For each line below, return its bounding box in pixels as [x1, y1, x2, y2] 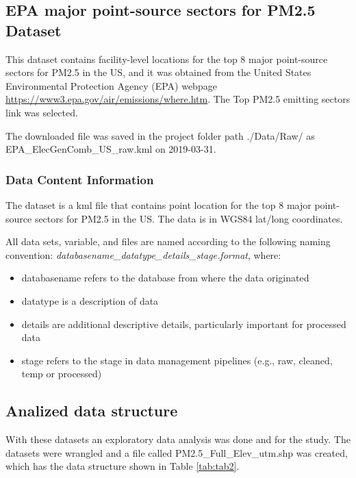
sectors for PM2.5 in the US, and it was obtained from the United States [5, 65, 311, 79]
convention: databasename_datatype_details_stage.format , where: [5, 247, 281, 262]
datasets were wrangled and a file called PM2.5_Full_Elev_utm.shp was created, [5, 445, 348, 460]
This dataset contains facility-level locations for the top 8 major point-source [5, 51, 328, 66]
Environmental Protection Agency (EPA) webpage [5, 78, 217, 92]
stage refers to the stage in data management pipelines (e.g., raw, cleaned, [21, 353, 333, 367]
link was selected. [5, 105, 78, 119]
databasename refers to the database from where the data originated [21, 271, 309, 285]
